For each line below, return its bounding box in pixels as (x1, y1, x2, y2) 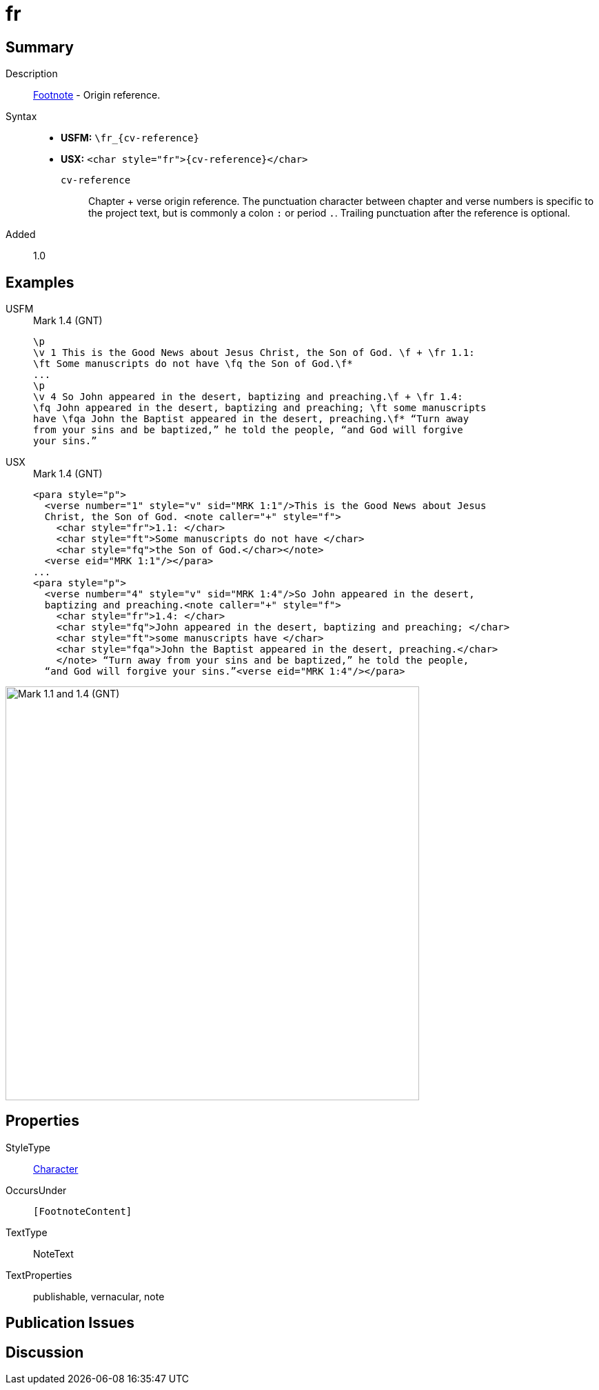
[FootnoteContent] (33, 1205, 132, 1217)
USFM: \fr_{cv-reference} (61, 132, 200, 144)
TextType (6, 1226, 48, 1238)
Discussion (6, 1343, 84, 1361)
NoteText (33, 1247, 74, 1260)
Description (6, 68, 58, 80)
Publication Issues (6, 1314, 135, 1332)
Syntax (6, 110, 37, 123)
